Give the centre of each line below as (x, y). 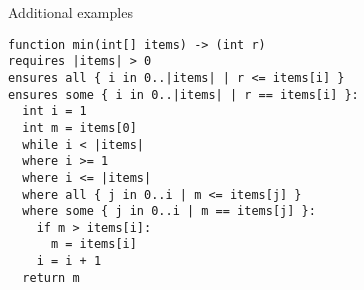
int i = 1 (54, 111)
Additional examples (70, 12)
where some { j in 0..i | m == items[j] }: (169, 211)
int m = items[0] (79, 127)
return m (51, 277)
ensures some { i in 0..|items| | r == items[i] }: (183, 94)
